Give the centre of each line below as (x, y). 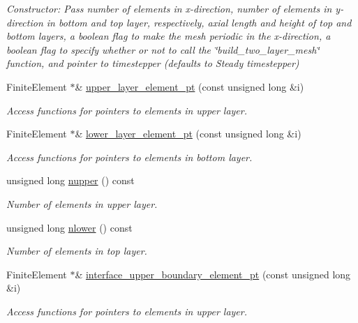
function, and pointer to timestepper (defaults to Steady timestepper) (153, 63)
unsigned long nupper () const (70, 180)
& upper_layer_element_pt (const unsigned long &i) (189, 86)
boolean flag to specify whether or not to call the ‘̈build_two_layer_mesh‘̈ (163, 49)
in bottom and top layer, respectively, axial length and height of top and (199, 22)
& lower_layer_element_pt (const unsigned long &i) (188, 134)
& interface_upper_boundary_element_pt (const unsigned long (213, 274)
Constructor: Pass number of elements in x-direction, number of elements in (169, 8)
